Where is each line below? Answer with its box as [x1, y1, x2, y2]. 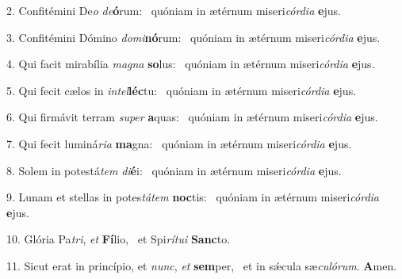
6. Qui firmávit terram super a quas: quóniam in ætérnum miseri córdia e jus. [6, 109, 378, 125]
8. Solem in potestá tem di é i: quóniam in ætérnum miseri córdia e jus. [6, 162, 342, 178]
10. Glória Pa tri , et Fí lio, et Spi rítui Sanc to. [6, 231, 231, 247]
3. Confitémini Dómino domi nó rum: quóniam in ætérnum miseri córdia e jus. [6, 29, 381, 45]
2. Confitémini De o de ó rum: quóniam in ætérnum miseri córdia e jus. [6, 2, 341, 18]
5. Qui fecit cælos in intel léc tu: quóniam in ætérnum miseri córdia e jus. [6, 82, 357, 98]
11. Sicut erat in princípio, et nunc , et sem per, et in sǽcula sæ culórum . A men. [6, 257, 397, 273]
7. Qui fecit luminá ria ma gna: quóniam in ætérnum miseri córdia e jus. [6, 135, 352, 151]
